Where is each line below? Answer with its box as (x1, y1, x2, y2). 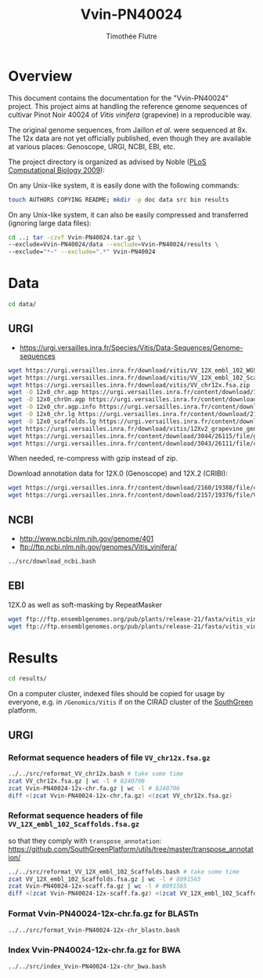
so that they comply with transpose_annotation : (8, 836, 162, 845)
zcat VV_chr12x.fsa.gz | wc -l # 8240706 (8, 777, 146, 785)
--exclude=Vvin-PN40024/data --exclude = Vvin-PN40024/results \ (8, 241, 219, 249)
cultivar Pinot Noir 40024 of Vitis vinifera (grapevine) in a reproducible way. (8, 110, 253, 119)
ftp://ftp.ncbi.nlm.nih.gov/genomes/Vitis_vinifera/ (19, 542, 178, 551)
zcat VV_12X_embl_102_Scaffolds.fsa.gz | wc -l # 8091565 (8, 875, 201, 883)
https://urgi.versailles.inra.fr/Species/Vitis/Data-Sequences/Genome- (19, 343, 243, 352)
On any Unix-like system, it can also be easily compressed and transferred (8, 210, 249, 219)
